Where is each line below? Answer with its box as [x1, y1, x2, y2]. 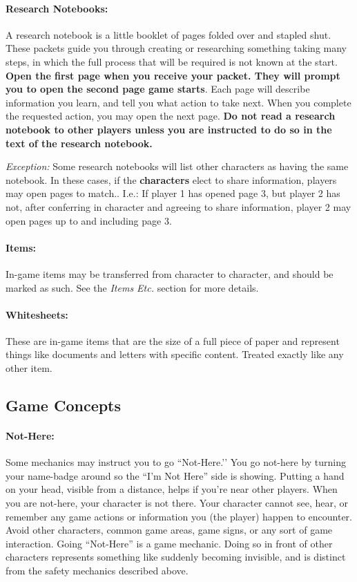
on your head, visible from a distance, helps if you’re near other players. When [6, 482, 338, 496]
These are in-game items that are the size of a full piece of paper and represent [6, 333, 340, 348]
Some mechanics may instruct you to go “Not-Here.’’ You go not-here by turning [6, 455, 347, 469]
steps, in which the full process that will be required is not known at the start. [6, 54, 338, 68]
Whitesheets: [6, 307, 68, 321]
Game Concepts [6, 395, 122, 416]
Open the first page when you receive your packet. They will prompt [6, 68, 340, 82]
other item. [6, 361, 52, 375]
